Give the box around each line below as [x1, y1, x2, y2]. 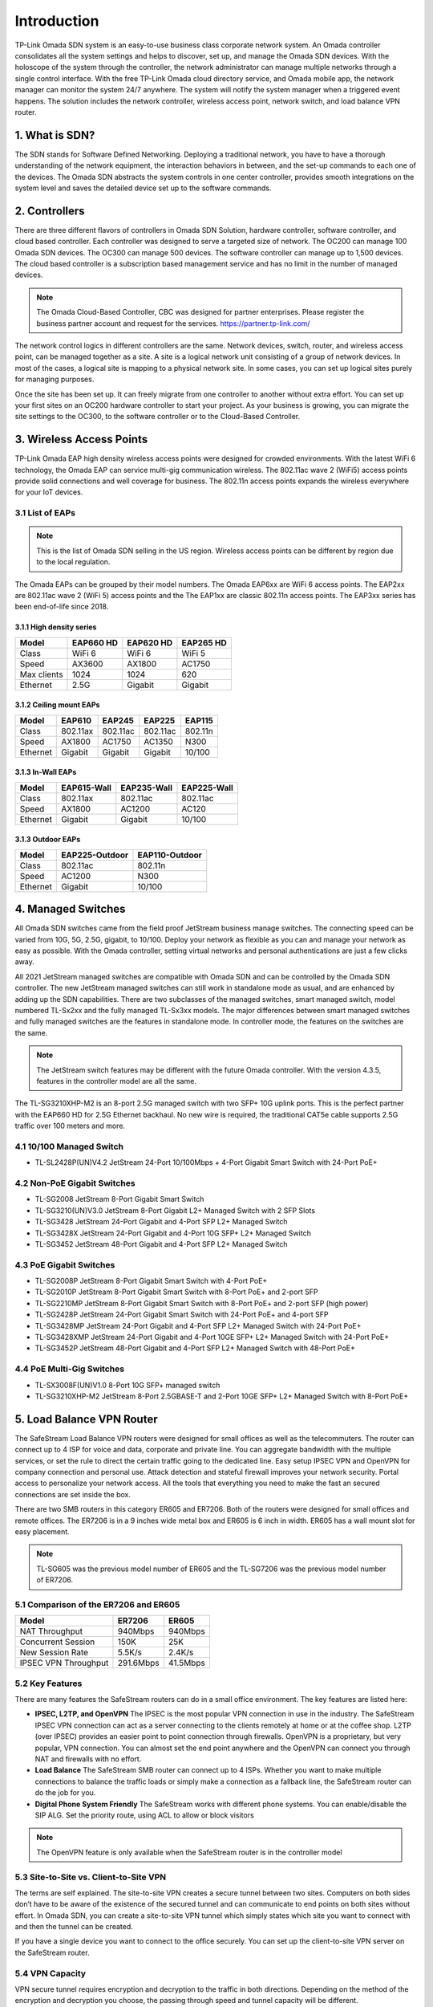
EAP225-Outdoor [61, 849, 128, 861]
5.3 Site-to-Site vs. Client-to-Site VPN [14, 1871, 167, 1883]
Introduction [14, 12, 99, 30]
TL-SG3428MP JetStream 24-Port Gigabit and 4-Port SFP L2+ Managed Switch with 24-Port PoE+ [34, 1321, 362, 1330]
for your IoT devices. [14, 487, 83, 497]
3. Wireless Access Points [14, 433, 148, 446]
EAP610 [61, 714, 92, 726]
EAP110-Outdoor [137, 849, 202, 861]
